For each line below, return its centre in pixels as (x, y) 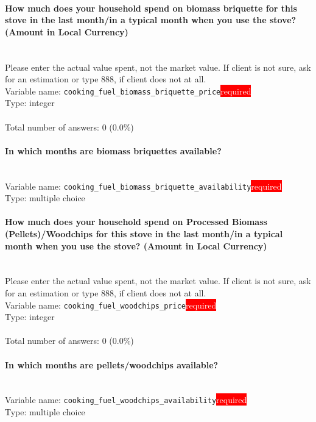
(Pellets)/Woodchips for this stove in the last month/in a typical (144, 234)
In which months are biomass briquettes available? (113, 150)
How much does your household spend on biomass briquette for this (151, 8)
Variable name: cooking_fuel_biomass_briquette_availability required (143, 186)
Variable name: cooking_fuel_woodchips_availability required (126, 400)
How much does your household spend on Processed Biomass (136, 222)
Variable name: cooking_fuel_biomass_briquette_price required (128, 91)
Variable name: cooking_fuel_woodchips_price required (111, 305)
